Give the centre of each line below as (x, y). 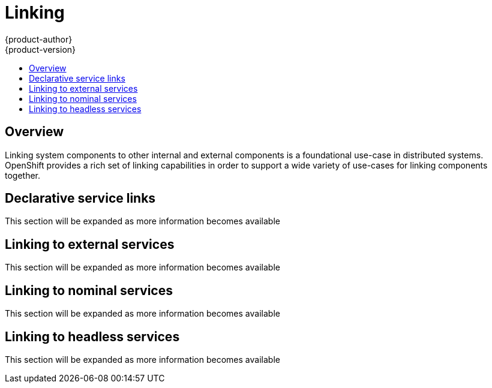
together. (23, 175)
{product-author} (39, 39)
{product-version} (40, 49)
